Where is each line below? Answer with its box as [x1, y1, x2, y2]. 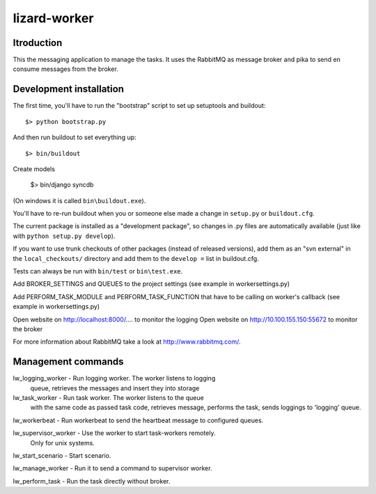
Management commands [13, 356, 125, 368]
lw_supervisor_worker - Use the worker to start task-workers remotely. [13, 429, 216, 438]
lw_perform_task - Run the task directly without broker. [13, 477, 171, 485]
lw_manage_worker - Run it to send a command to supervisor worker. [13, 464, 212, 472]
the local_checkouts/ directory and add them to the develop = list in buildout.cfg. [13, 254, 259, 262]
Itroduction [13, 37, 63, 49]
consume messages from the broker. [13, 65, 118, 73]
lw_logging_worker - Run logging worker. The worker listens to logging [13, 374, 216, 383]
